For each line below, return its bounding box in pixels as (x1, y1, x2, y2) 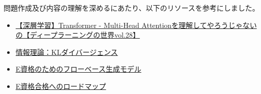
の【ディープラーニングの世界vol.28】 (15, 29, 140, 40)
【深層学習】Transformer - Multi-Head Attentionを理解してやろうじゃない (15, 19, 257, 30)
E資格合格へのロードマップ (15, 80, 106, 91)
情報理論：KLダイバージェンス (15, 46, 118, 57)
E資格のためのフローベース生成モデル (15, 64, 141, 74)
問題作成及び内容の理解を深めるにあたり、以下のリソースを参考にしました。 (4, 3, 259, 13)
